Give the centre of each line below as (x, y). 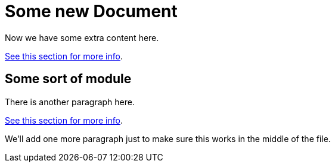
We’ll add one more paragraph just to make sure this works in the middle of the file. (168, 138)
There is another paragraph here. (70, 102)
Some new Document (91, 11)
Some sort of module (68, 79)
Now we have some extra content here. (82, 37)
